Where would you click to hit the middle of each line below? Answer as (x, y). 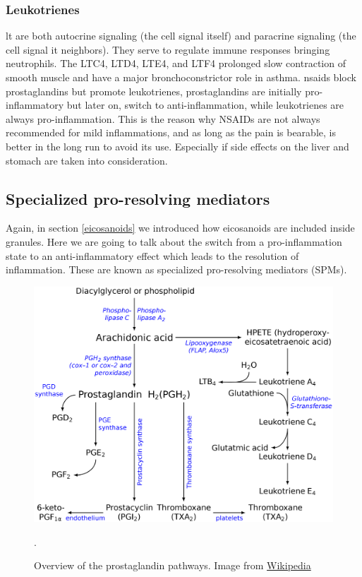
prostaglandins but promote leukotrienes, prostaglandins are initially (154, 91)
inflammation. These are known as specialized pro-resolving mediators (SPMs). (176, 269)
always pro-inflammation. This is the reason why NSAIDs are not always (163, 118)
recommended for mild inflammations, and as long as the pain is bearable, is (171, 132)
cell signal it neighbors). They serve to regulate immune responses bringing (168, 49)
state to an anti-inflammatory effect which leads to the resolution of (152, 255)
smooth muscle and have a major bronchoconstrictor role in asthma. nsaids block (181, 77)
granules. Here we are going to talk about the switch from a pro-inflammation (174, 241)
